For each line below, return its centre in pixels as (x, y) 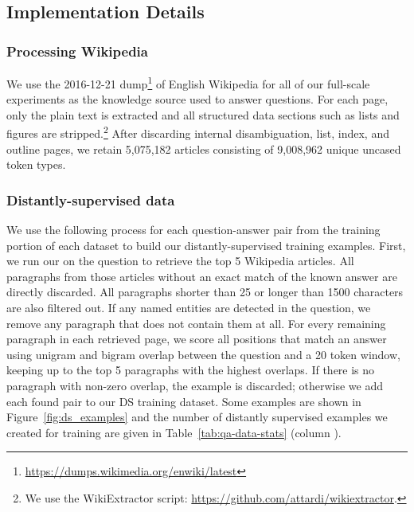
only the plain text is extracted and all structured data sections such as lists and (203, 114)
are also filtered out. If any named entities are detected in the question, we (189, 308)
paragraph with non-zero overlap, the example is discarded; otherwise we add (195, 386)
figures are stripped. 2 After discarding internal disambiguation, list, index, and (198, 132)
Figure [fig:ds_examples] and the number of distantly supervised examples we (197, 417)
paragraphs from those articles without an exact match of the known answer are (202, 276)
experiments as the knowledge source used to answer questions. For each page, (197, 99)
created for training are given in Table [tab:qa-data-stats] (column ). (174, 432)
